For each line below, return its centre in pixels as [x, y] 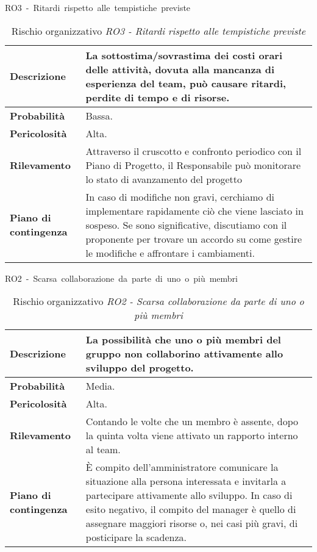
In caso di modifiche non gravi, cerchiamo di [180, 196]
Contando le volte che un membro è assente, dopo [192, 421]
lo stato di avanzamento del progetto [164, 179]
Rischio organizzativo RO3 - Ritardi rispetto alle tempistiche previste [158, 30]
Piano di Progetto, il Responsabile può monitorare [193, 165]
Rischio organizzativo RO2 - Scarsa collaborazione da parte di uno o [158, 301]
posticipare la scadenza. [136, 537]
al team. [103, 450]
